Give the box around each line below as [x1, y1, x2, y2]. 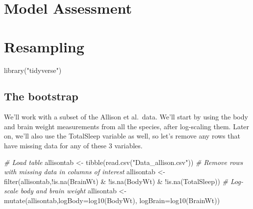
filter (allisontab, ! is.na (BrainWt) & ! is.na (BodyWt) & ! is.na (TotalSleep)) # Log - [4, 176, 243, 186]
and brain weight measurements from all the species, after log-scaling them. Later [4, 121, 250, 131]
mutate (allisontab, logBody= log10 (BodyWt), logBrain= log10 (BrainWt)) [4, 195, 220, 206]
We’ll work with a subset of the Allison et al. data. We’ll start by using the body [4, 112, 248, 122]
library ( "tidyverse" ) [4, 65, 62, 75]
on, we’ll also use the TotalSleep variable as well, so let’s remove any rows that [4, 131, 240, 141]
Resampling [4, 36, 84, 56]
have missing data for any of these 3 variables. [4, 140, 143, 151]
